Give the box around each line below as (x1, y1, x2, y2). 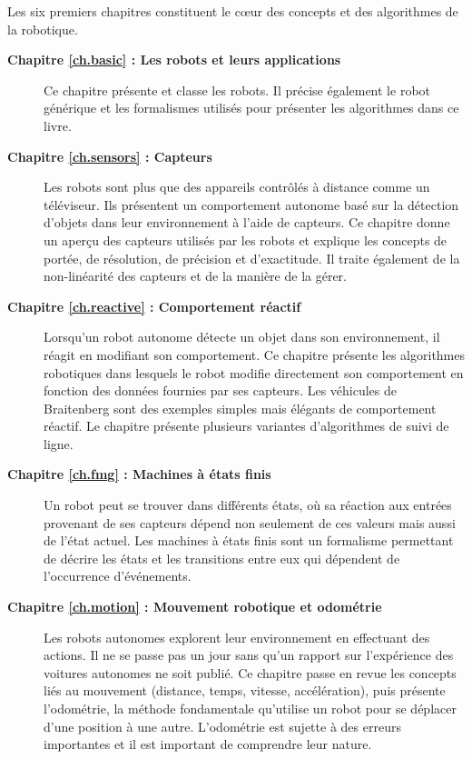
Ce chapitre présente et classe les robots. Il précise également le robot (44, 80, 431, 99)
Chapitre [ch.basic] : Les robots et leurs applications (7, 50, 341, 69)
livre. (44, 115, 72, 135)
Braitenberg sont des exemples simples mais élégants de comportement (44, 398, 437, 417)
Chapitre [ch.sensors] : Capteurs (7, 146, 212, 165)
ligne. (44, 434, 74, 453)
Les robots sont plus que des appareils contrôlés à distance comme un (44, 177, 430, 196)
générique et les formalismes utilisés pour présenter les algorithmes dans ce (44, 98, 459, 117)
